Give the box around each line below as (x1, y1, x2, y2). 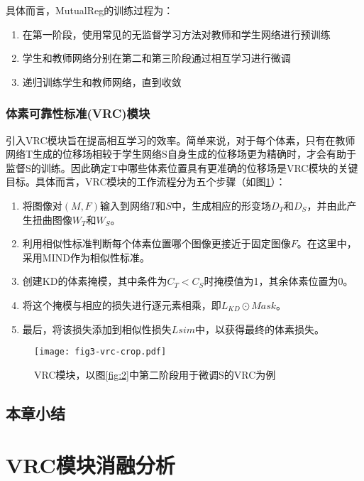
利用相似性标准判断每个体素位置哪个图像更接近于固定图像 (22, 236, 291, 251)
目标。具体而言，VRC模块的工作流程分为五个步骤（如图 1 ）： (6, 174, 286, 189)
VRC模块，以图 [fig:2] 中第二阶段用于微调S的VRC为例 (34, 367, 276, 382)
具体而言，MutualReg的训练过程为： (6, 3, 174, 17)
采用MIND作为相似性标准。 (22, 249, 150, 264)
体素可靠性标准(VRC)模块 (6, 104, 150, 122)
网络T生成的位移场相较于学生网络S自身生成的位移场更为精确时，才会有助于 (6, 146, 356, 161)
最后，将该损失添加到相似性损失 (22, 321, 172, 336)
